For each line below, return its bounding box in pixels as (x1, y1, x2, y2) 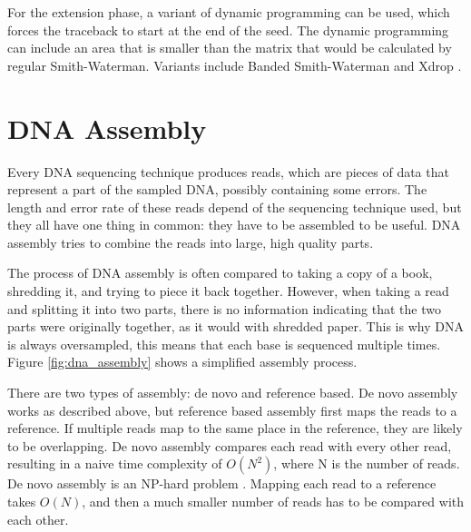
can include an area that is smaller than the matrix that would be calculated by (7, 38, 452, 57)
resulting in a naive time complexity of (7, 454, 222, 473)
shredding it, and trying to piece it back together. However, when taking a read (7, 281, 449, 300)
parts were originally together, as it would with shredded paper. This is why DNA (7, 317, 464, 336)
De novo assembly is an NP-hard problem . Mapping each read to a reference (7, 474, 437, 493)
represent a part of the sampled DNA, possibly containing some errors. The (7, 180, 427, 199)
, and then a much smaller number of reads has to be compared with (82, 492, 465, 510)
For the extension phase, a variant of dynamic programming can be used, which (7, 3, 450, 21)
